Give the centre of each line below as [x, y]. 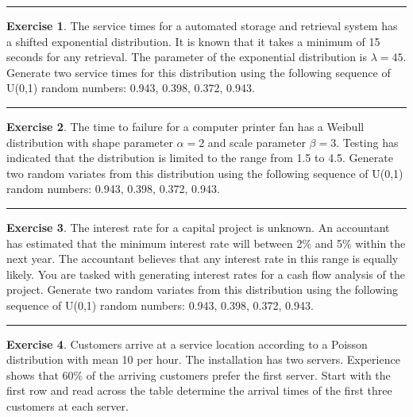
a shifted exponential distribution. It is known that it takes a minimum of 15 [193, 41]
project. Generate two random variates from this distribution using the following [203, 290]
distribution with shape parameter [90, 142]
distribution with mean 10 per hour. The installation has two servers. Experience [203, 359]
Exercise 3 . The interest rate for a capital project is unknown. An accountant [198, 227]
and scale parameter [257, 142]
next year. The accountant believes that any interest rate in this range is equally [203, 259]
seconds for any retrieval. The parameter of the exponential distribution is [187, 57]
